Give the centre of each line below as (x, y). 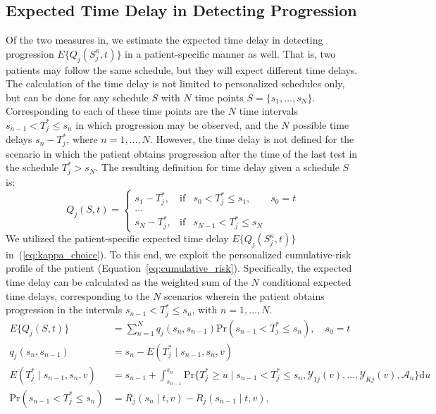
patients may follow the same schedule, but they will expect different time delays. (182, 69)
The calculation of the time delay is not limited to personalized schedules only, (175, 83)
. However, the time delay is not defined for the (252, 139)
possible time (321, 124)
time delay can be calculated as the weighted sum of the (127, 282)
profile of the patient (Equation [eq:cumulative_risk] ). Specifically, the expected (179, 268)
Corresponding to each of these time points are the (116, 111)
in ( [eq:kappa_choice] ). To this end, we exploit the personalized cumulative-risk (179, 254)
